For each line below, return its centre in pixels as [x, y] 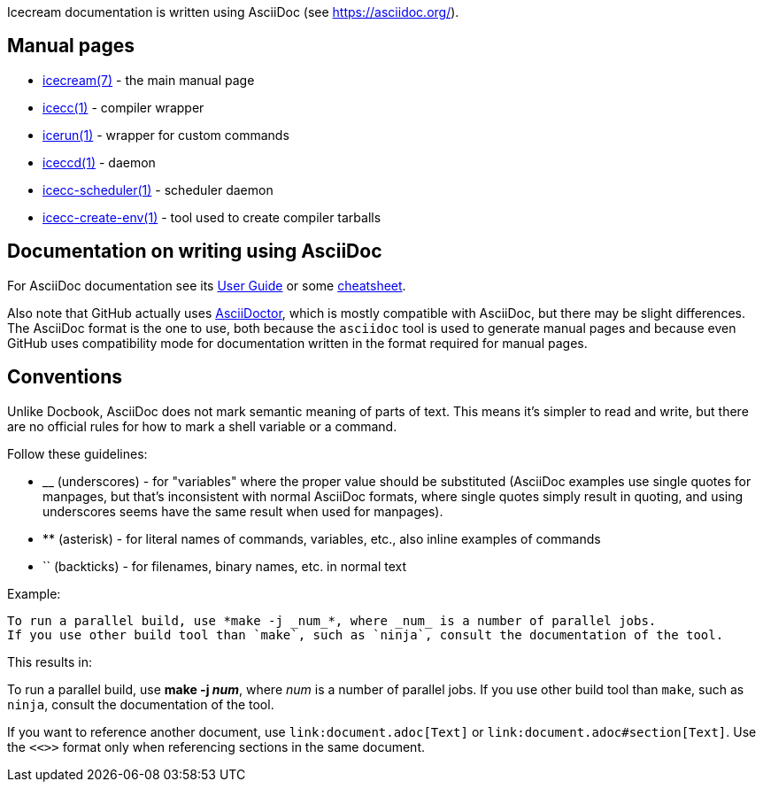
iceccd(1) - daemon [99, 162]
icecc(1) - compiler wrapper [123, 107]
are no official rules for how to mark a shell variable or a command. [202, 426]
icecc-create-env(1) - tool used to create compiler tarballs [212, 217]
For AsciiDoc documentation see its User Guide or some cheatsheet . [207, 285]
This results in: [50, 661]
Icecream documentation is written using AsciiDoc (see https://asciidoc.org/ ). [233, 12]
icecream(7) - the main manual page [149, 80]
